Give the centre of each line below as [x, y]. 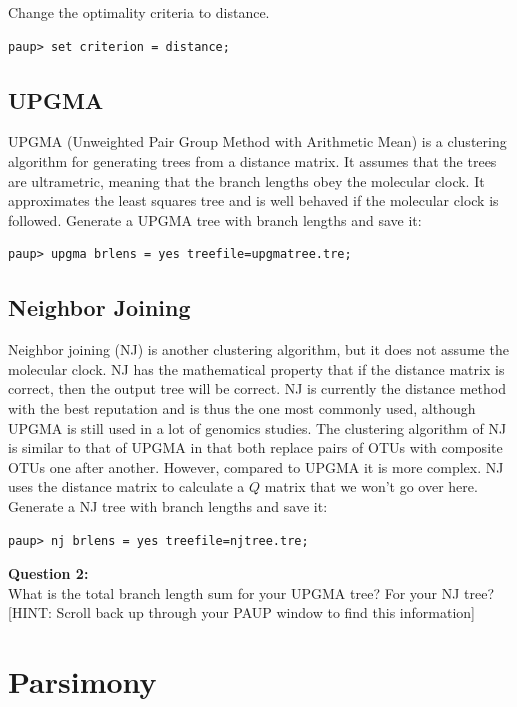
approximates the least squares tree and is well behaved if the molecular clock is [253, 200]
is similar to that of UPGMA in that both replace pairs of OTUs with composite [255, 447]
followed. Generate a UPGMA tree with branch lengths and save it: [215, 219]
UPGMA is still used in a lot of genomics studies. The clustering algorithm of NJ [257, 427]
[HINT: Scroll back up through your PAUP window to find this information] [241, 612]
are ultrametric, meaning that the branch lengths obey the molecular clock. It [246, 180]
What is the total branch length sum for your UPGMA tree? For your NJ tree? [251, 592]
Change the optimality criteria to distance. [139, 12]
